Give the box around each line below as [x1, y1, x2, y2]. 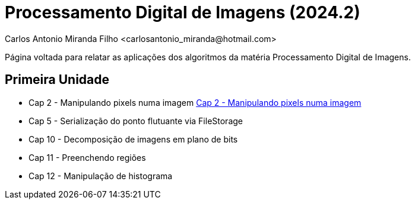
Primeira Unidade [5, 72, 110, 88]
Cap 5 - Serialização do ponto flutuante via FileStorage [28, 115, 243, 126]
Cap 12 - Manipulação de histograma [28, 170, 173, 181]
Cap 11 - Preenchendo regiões [28, 152, 146, 163]
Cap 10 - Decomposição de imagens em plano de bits [28, 134, 238, 144]
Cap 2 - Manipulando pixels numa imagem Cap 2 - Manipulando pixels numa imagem [28, 97, 362, 108]
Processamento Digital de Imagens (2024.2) [5, 2, 360, 22]
